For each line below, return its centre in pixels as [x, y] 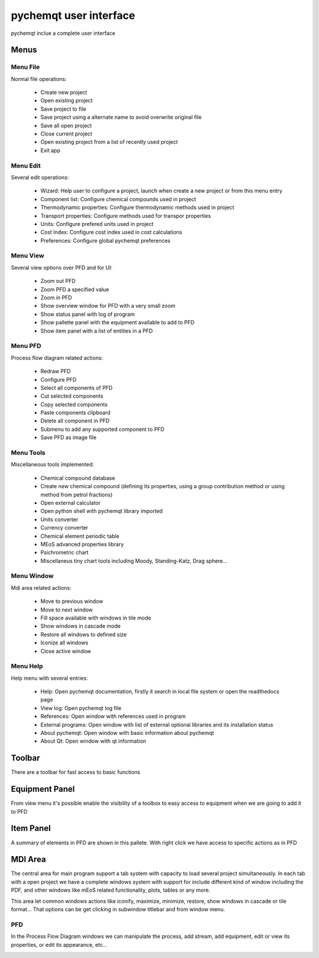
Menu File [25, 67]
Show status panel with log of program [88, 314]
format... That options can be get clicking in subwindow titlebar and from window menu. [118, 909]
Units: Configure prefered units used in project [97, 224]
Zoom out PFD [58, 281]
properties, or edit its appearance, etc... [59, 944]
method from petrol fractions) [77, 495]
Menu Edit [26, 166]
